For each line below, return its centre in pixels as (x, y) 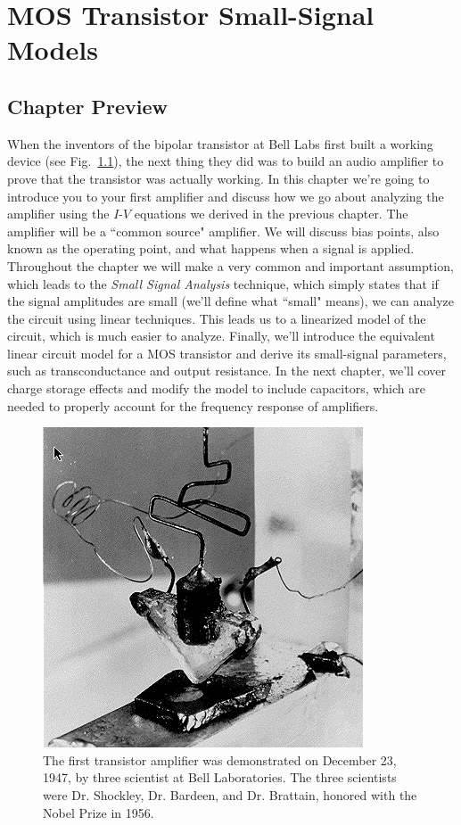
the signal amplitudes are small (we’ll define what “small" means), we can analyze (231, 301)
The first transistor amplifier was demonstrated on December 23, (220, 759)
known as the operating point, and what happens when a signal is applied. (211, 248)
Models (53, 49)
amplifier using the (58, 214)
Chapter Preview (87, 106)
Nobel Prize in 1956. (99, 812)
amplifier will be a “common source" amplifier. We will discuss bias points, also (223, 231)
